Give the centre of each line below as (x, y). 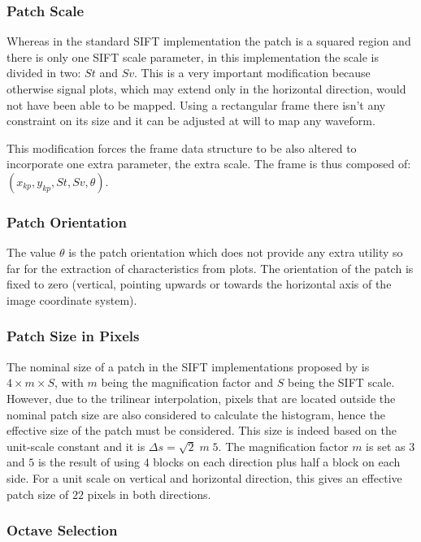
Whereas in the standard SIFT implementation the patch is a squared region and (209, 41)
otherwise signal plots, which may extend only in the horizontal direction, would (206, 89)
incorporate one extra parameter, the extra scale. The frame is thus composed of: (209, 164)
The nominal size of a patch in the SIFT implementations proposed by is (188, 366)
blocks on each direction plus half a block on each (277, 462)
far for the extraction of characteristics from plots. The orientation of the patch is (210, 268)
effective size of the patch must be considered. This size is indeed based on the (202, 430)
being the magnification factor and (187, 382)
